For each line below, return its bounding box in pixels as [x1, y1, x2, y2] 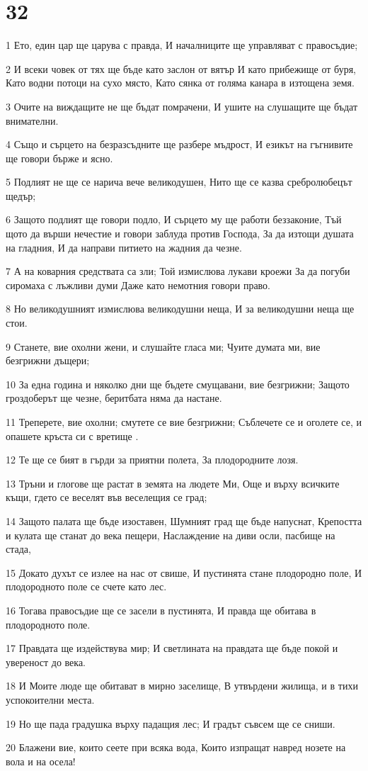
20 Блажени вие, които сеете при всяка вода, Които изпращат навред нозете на [6, 740, 346, 755]
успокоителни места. [6, 692, 95, 707]
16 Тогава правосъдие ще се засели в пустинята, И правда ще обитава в [6, 602, 316, 617]
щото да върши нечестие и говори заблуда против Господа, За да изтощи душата [6, 226, 354, 241]
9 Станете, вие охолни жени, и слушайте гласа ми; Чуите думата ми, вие [6, 339, 321, 354]
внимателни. [6, 113, 59, 128]
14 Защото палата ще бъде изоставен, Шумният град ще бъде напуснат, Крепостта [6, 513, 362, 528]
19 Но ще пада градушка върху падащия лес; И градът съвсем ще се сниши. [6, 716, 335, 731]
